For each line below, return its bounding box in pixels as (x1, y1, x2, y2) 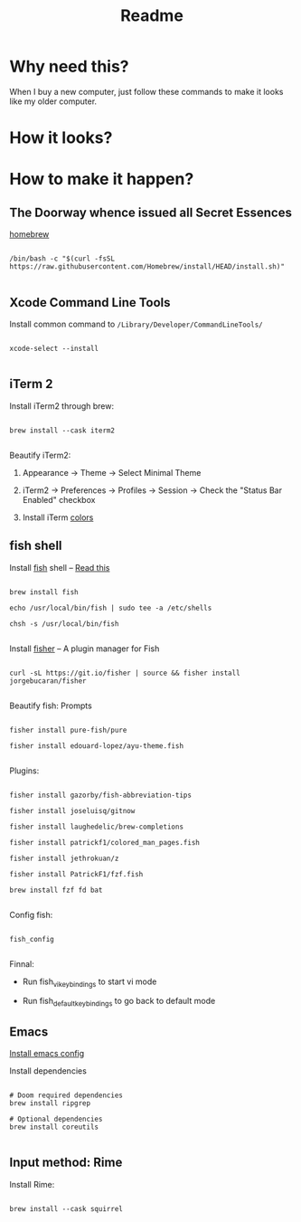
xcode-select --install (9, 344, 99, 353)
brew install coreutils (9, 1123, 99, 1132)
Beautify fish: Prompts (9, 700, 92, 711)
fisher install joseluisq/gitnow (9, 806, 136, 815)
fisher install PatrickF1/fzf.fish (9, 869, 144, 878)
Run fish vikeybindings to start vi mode (22, 976, 157, 989)
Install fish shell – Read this (9, 562, 110, 573)
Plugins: (9, 765, 40, 776)
